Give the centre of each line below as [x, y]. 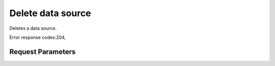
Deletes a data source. [33, 28]
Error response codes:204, [38, 37]
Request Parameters [43, 52]
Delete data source [50, 13]
